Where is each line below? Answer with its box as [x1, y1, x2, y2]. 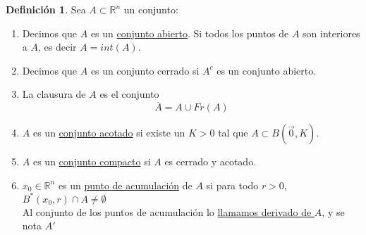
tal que [218, 125, 248, 140]
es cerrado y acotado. [164, 154, 257, 169]
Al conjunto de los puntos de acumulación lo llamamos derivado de [22, 204, 312, 219]
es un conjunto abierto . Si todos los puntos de [90, 25, 289, 40]
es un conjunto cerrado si [90, 63, 200, 77]
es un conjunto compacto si [32, 154, 151, 169]
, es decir [37, 39, 77, 54]
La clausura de [22, 87, 86, 101]
